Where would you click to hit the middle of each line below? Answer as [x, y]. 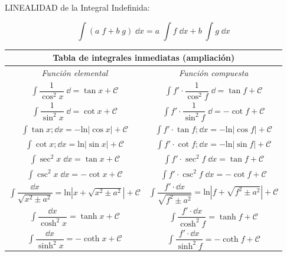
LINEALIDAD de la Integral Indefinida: [77, 7]
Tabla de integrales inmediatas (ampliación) [144, 58]
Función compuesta [214, 72]
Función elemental [75, 72]
